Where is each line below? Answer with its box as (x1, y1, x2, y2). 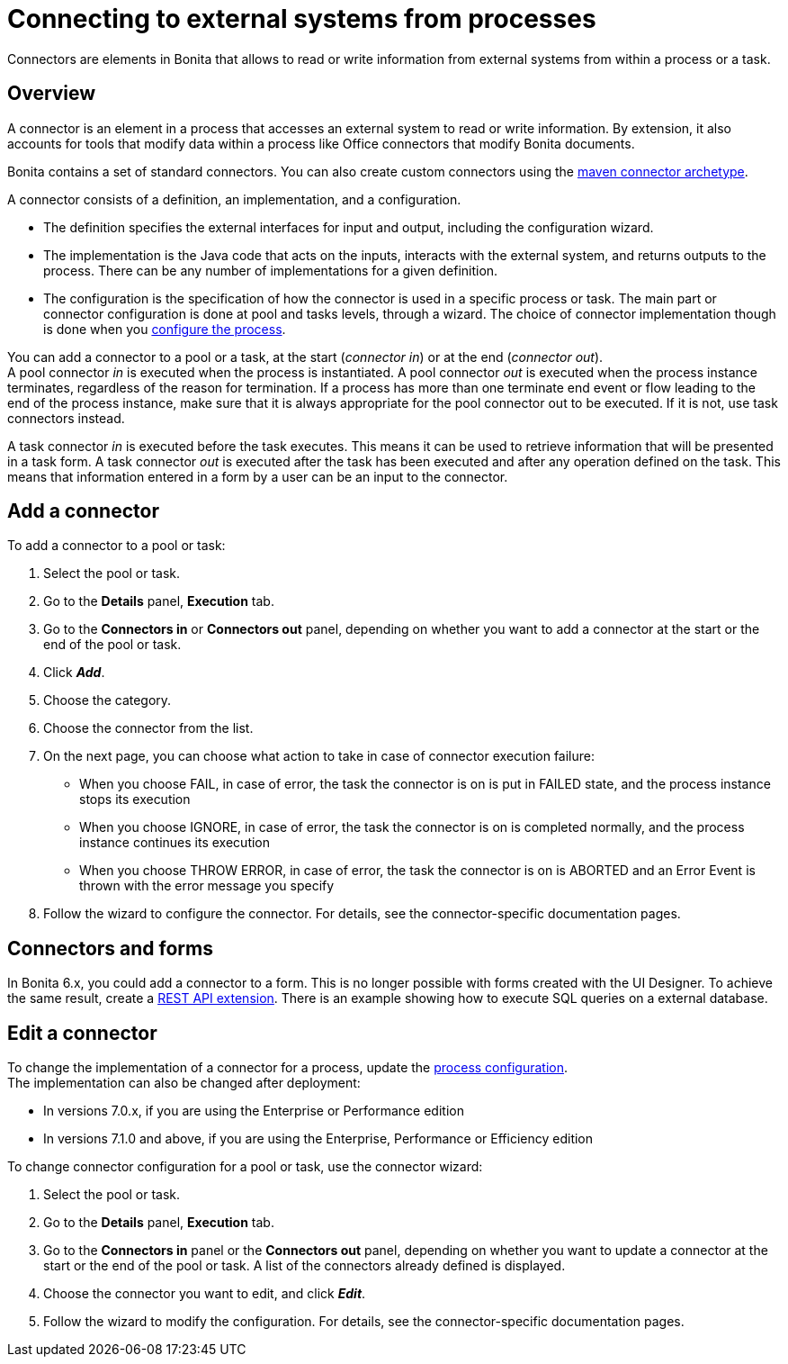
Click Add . (43, 664, 105, 681)
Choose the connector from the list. (43, 720, 254, 736)
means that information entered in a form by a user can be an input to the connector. (7, 468, 508, 484)
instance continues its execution (79, 835, 271, 851)
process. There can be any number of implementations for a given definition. (43, 262, 498, 278)
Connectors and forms (7, 936, 213, 960)
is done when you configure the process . (43, 321, 286, 337)
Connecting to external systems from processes (7, 4, 596, 34)
